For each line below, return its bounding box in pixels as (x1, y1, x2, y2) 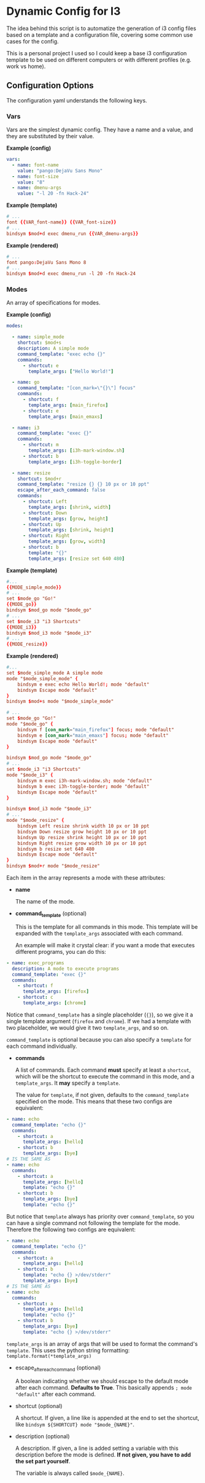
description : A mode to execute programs (12, 966, 120, 972)
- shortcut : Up (22, 521, 62, 527)
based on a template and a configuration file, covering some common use (6, 31, 193, 38)
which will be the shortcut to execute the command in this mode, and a (15, 1072, 195, 1080)
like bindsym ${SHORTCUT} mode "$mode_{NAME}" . (15, 1420, 135, 1428)
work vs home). (6, 63, 46, 70)
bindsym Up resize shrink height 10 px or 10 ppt (17, 834, 147, 840)
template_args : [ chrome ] (22, 1000, 87, 1006)
